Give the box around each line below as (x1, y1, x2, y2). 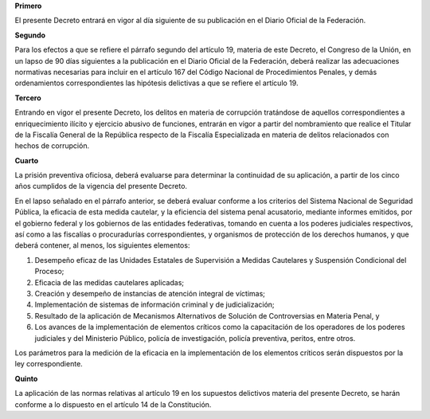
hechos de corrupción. (14, 141, 90, 151)
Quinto (14, 374, 38, 383)
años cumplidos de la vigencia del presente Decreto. (14, 182, 187, 191)
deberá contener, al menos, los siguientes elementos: (14, 241, 190, 250)
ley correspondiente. (14, 359, 83, 369)
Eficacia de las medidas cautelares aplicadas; (34, 277, 185, 287)
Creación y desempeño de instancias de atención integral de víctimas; (34, 288, 266, 298)
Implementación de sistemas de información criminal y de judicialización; (34, 300, 275, 310)
